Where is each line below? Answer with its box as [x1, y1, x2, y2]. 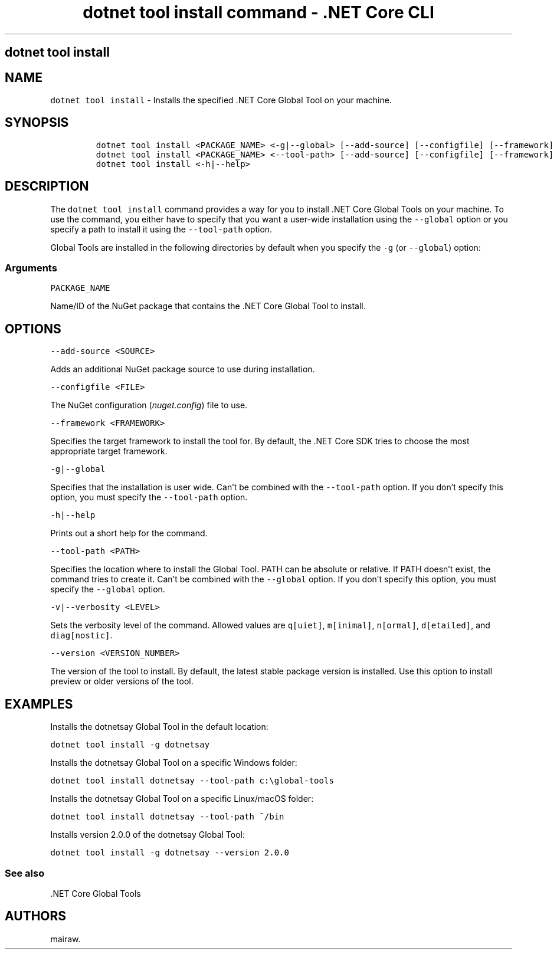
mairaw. [50, 933, 81, 944]
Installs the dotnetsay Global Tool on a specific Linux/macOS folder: [50, 794, 314, 804]
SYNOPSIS [5, 115, 69, 130]
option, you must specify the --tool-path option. [50, 492, 248, 503]
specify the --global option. [50, 584, 165, 595]
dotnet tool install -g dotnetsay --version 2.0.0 [50, 848, 289, 858]
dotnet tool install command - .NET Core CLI [83, 2, 434, 22]
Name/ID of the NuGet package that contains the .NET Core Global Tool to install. [50, 301, 366, 312]
